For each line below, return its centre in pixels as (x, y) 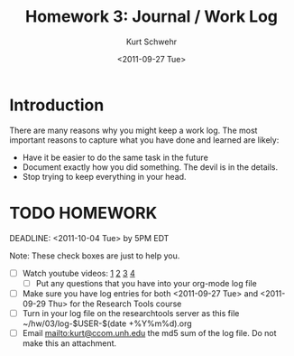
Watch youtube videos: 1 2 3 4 (78, 273)
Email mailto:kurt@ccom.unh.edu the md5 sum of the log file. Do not (149, 333)
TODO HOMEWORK (83, 213)
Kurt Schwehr (152, 42)
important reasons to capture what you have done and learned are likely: (144, 140)
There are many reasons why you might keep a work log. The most (133, 130)
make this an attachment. (69, 343)
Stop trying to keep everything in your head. (104, 176)
